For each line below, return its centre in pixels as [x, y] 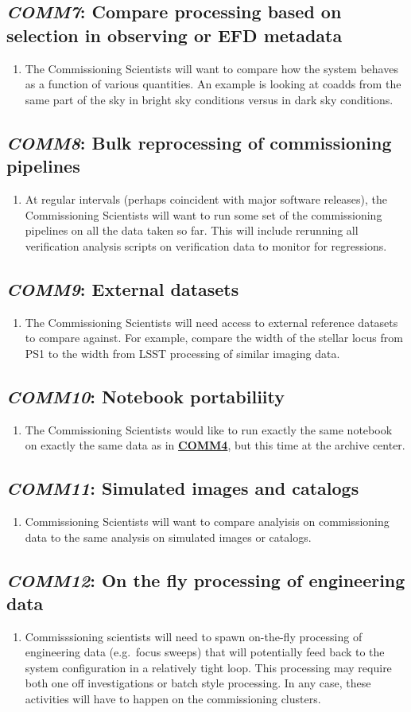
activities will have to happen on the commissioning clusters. [173, 699]
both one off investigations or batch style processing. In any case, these [198, 683]
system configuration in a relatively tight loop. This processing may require [208, 667]
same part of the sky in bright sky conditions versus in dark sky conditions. [209, 99]
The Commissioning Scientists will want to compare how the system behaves [211, 68]
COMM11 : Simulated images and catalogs [183, 488]
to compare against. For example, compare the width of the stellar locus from [214, 338]
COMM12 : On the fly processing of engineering [206, 580]
